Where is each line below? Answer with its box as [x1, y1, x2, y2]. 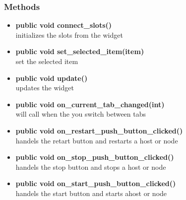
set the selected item [15, 56, 78, 66]
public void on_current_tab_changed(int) [15, 99, 165, 109]
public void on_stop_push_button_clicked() [15, 152, 174, 162]
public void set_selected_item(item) [15, 46, 144, 57]
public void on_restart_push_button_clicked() [15, 125, 183, 135]
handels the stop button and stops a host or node [15, 161, 166, 172]
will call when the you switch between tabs [15, 109, 146, 119]
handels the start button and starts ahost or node [15, 188, 167, 198]
